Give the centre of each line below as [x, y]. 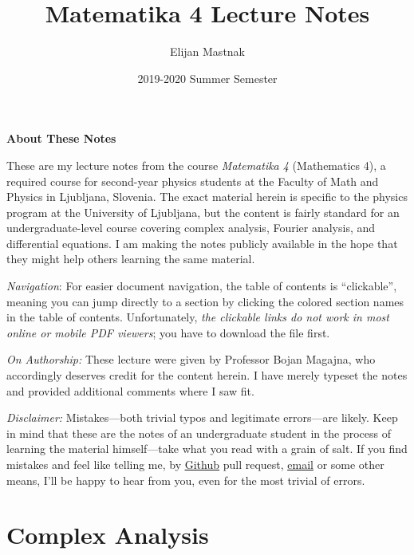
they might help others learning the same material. [131, 259]
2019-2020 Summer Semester [207, 78]
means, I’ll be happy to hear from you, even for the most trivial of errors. [186, 480]
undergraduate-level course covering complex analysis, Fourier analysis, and [191, 228]
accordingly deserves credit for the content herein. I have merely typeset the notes [207, 375]
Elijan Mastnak [207, 51]
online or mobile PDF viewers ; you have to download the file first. [168, 332]
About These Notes [61, 138]
